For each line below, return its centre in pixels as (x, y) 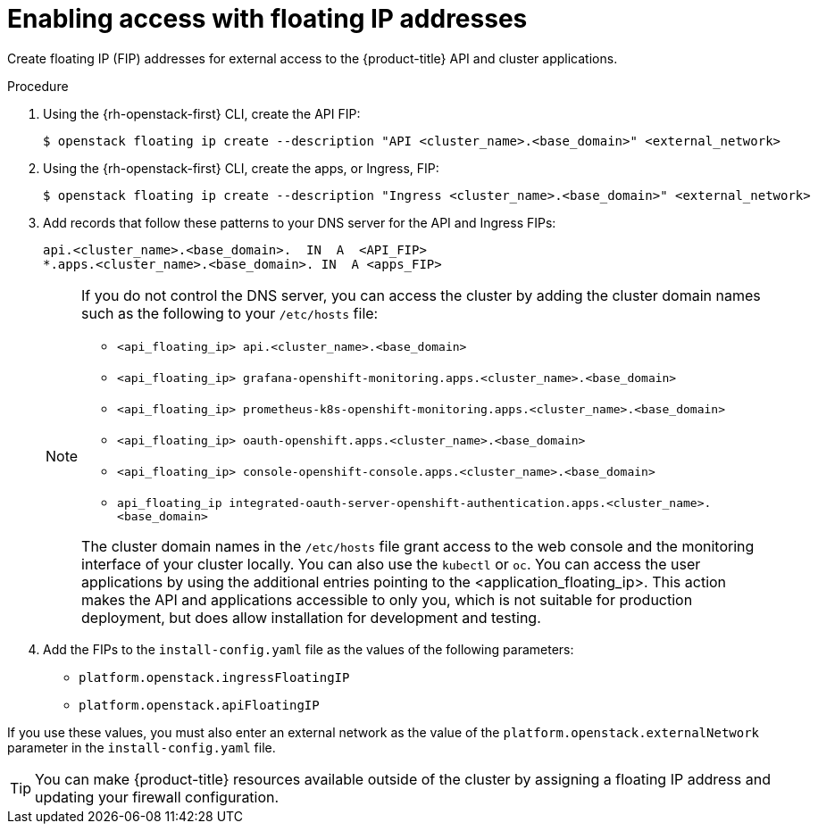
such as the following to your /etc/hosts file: (230, 313)
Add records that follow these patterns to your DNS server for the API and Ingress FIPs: (300, 222)
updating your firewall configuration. (157, 797)
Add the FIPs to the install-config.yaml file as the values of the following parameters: (309, 649)
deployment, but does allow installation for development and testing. (311, 617)
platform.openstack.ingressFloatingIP (214, 677)
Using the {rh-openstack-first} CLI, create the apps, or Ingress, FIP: (241, 168)
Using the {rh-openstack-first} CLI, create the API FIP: (202, 113)
